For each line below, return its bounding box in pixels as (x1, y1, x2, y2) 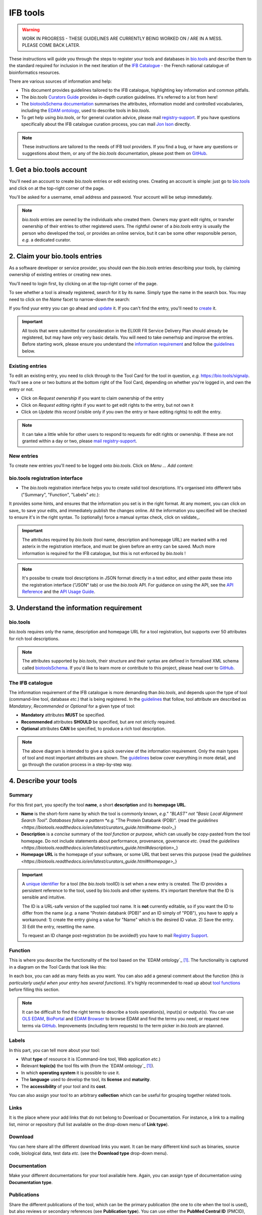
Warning (22, 27, 40, 33)
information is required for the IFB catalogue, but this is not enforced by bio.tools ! (22, 550, 186, 556)
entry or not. (9, 386, 34, 392)
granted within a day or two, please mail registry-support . (22, 438, 137, 444)
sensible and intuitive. (22, 894, 65, 900)
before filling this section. (9, 987, 60, 992)
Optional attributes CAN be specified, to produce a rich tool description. (21, 726, 166, 731)
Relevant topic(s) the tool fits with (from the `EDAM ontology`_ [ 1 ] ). (21, 1063, 155, 1069)
